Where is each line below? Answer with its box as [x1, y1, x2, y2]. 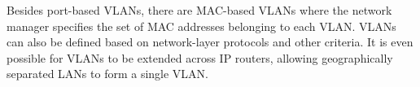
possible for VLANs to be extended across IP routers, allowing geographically [7, 49, 393, 66]
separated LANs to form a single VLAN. [7, 65, 209, 82]
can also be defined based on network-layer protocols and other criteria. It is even [7, 33, 413, 50]
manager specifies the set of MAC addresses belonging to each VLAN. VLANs [7, 17, 396, 34]
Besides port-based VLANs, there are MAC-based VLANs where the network [7, 2, 392, 18]
